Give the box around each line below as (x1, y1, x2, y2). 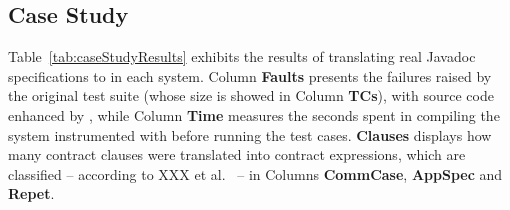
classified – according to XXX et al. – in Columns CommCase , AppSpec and (8, 163, 503, 184)
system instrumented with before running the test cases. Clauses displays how (8, 124, 492, 145)
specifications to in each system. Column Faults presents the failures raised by (8, 65, 492, 86)
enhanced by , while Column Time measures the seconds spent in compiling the (8, 104, 500, 125)
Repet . (8, 183, 55, 204)
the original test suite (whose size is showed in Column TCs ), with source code (8, 85, 494, 106)
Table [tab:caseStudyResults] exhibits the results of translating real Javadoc (8, 46, 476, 67)
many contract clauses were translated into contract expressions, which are (8, 144, 466, 165)
